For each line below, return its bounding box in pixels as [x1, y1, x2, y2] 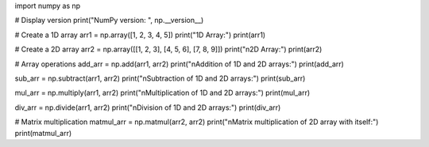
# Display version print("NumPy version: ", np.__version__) [14, 16, 204, 25]
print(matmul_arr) [14, 128, 72, 138]
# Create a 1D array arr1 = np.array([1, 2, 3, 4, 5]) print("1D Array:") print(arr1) [14, 30, 266, 40]
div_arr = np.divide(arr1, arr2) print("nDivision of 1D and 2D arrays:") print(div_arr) [14, 103, 281, 112]
